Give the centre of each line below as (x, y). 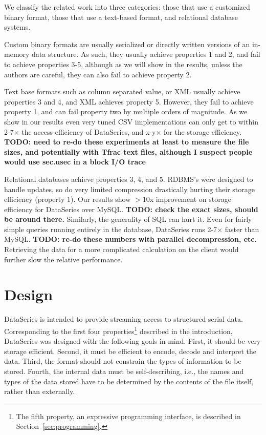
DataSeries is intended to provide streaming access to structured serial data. (124, 319)
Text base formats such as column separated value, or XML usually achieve (122, 91)
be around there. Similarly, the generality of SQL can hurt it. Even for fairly (128, 219)
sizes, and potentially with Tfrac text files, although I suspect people (128, 151)
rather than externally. (40, 391)
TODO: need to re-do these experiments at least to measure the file (127, 142)
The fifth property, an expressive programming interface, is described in (128, 416)
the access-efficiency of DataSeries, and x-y (89, 131)
